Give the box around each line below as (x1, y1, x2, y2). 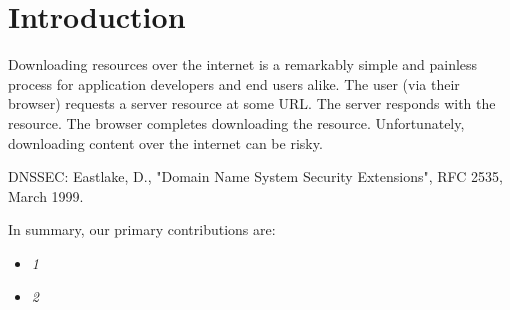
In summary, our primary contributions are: (8, 219, 276, 240)
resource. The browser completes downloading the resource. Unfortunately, (8, 112, 465, 133)
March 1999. (8, 185, 84, 206)
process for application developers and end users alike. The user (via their (8, 73, 460, 94)
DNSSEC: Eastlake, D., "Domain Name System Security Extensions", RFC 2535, (8, 166, 503, 187)
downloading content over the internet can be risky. (8, 132, 323, 153)
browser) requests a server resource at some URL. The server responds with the (8, 93, 496, 114)
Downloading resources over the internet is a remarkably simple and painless (8, 54, 478, 75)
